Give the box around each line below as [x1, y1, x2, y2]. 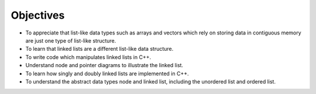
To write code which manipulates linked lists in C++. [25, 53, 152, 61]
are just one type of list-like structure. [25, 37, 116, 44]
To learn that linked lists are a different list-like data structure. [25, 46, 174, 53]
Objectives [11, 9, 65, 22]
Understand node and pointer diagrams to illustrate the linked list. [25, 62, 184, 69]
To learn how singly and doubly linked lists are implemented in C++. [25, 70, 189, 77]
